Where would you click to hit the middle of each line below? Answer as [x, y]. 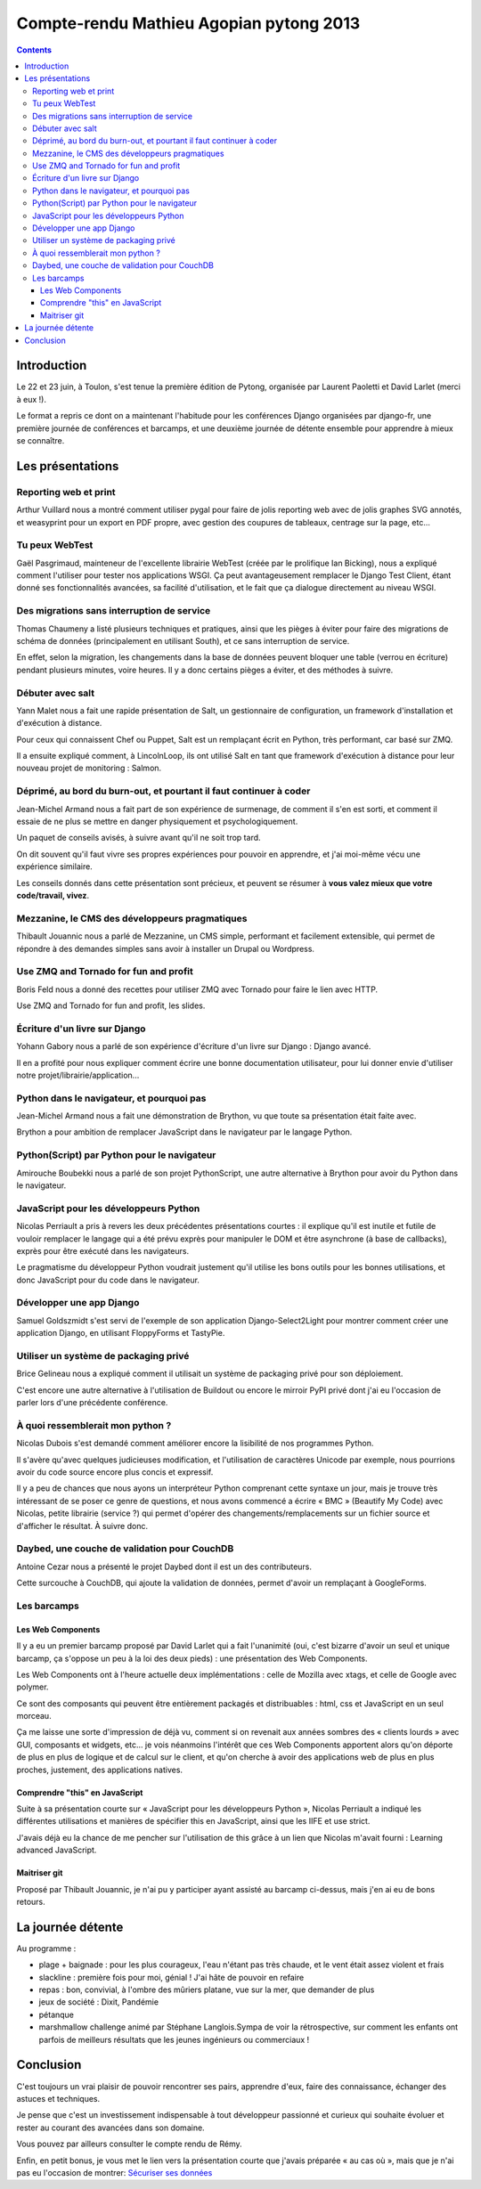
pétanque [57, 2014]
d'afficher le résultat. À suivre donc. [82, 1526]
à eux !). [31, 399]
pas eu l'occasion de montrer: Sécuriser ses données [114, 2172]
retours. [31, 1902]
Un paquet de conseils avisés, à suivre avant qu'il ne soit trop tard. [139, 838]
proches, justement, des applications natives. [99, 1770]
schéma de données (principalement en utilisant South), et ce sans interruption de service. [183, 641]
